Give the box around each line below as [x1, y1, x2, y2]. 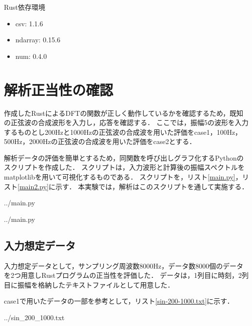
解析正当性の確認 [4, 79, 114, 99]
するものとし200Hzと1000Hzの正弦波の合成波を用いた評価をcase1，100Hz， [4, 127, 242, 137]
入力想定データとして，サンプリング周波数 [4, 260, 140, 271]
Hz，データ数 [153, 260, 195, 271]
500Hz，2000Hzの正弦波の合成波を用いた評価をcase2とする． [4, 136, 196, 146]
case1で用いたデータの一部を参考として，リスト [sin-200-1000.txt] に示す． [4, 296, 234, 306]
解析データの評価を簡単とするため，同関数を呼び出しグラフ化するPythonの [4, 152, 244, 163]
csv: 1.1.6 [15, 18, 43, 28]
